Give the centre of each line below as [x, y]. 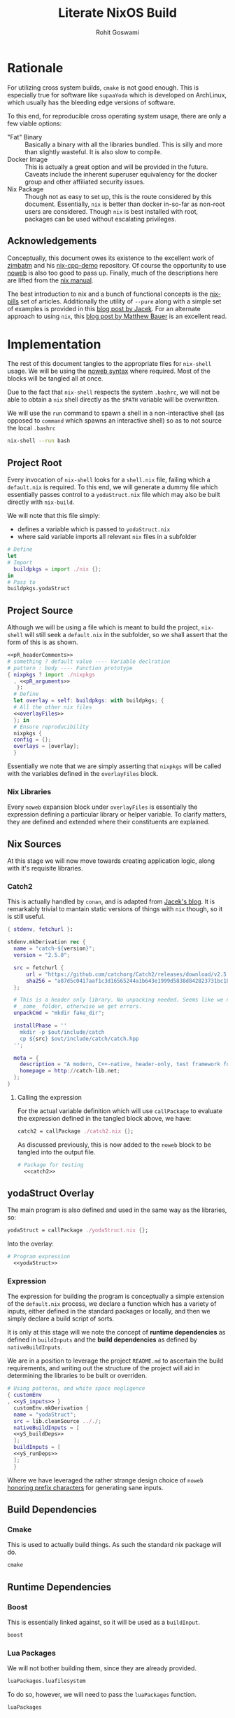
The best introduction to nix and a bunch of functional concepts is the [108, 294]
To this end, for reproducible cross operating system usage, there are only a [117, 116]
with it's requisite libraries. [45, 868]
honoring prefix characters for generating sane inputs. [85, 1487]
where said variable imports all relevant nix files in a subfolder [107, 537]
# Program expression [39, 1257]
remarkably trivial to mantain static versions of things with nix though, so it [115, 909]
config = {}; [33, 740]
